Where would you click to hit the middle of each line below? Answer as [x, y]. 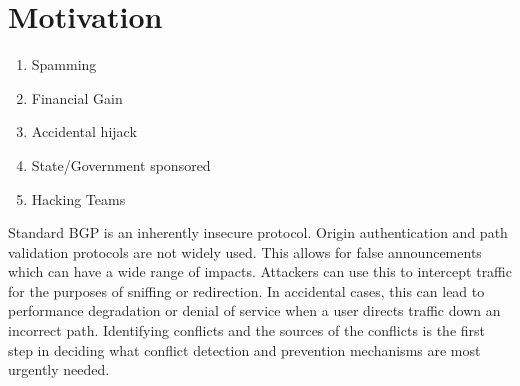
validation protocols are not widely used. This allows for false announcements [245, 251]
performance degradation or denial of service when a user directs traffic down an [254, 310]
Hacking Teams [78, 198]
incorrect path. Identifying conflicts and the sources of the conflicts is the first [247, 330]
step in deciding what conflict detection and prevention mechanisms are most [244, 349]
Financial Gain [77, 97]
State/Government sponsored [121, 164]
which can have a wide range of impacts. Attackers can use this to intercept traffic [260, 271]
